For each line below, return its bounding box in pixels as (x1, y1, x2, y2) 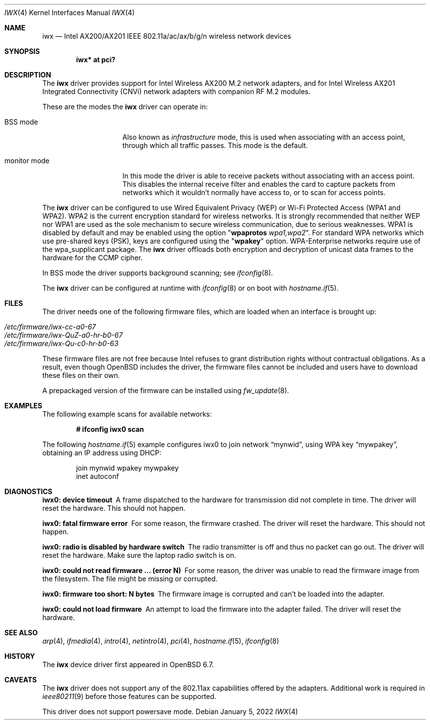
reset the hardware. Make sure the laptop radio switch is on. (42, 551, 236, 559)
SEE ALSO (4, 628, 38, 637)
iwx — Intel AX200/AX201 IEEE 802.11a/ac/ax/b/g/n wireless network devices (42, 32, 291, 40)
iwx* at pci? (76, 55, 116, 64)
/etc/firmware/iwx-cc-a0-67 (4, 323, 96, 331)
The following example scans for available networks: (42, 410, 212, 418)
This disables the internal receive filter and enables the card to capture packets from (122, 180, 396, 188)
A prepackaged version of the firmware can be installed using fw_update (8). (42, 386, 289, 395)
